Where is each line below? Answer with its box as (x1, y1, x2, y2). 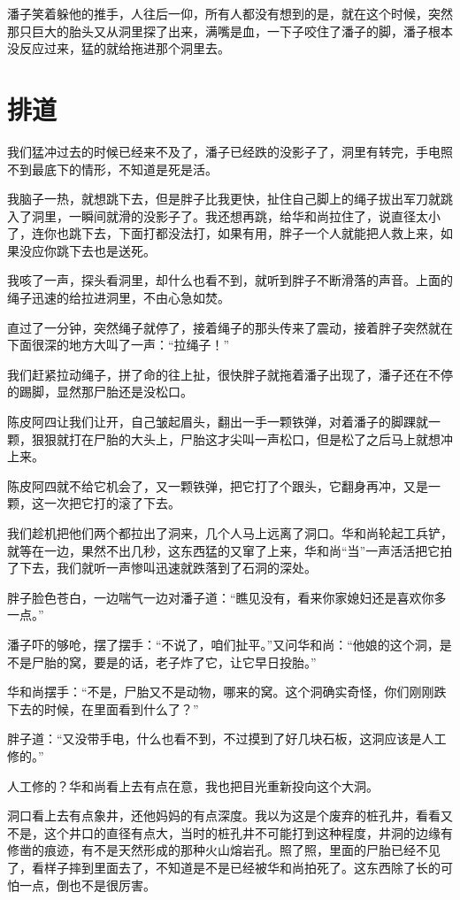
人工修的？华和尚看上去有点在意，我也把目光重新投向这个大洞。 (7, 776, 379, 795)
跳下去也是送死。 (56, 241, 156, 259)
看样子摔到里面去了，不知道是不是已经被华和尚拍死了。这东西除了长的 (31, 858, 441, 876)
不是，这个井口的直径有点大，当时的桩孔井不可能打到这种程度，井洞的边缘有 (7, 823, 453, 842)
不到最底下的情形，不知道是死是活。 (7, 159, 218, 178)
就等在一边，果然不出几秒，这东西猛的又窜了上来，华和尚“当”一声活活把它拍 (7, 541, 453, 559)
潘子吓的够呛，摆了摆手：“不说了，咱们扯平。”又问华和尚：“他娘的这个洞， (7, 635, 440, 653)
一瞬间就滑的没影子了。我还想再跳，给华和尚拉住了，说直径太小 (68, 206, 441, 225)
